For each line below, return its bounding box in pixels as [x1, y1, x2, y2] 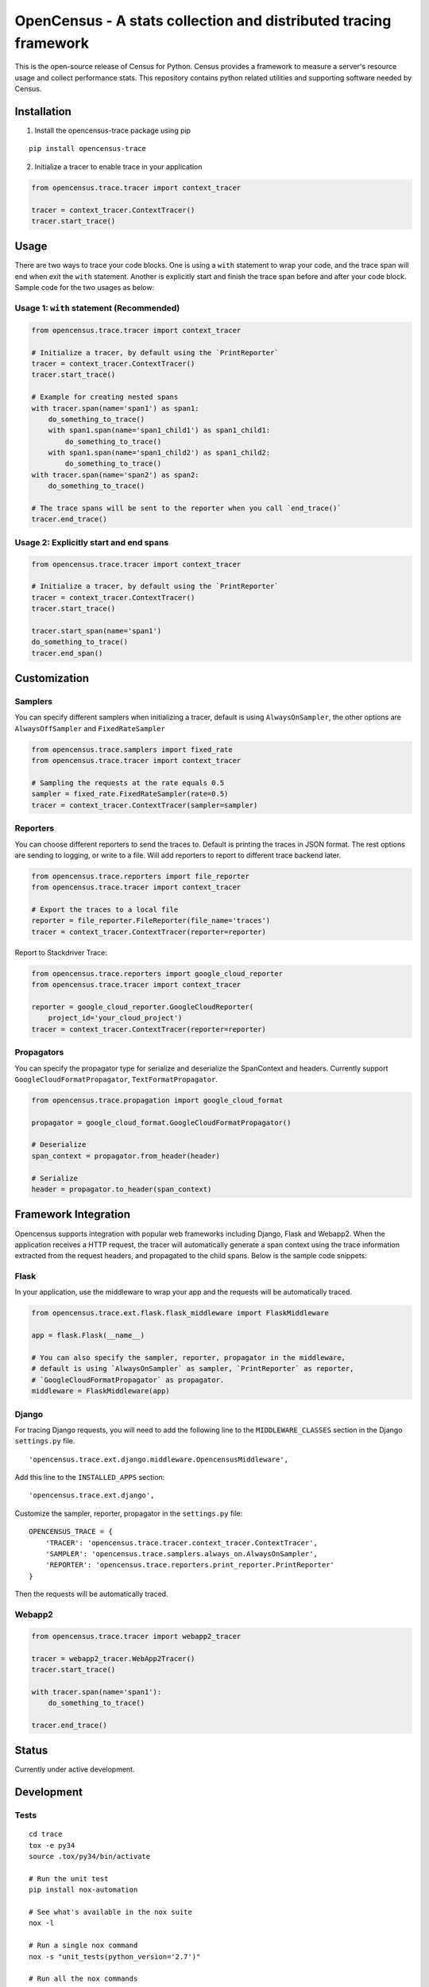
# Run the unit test [29, 1874, 109, 1883]
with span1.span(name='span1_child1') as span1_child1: [48, 426, 271, 435]
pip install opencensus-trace [29, 144, 147, 153]
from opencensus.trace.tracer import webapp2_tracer [31, 1632, 242, 1640]
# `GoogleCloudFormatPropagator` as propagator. [31, 1375, 225, 1385]
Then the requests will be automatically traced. [14, 1590, 168, 1599]
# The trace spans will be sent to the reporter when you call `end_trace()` [31, 504, 342, 513]
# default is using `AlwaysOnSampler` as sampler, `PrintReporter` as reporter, [31, 1364, 354, 1373]
